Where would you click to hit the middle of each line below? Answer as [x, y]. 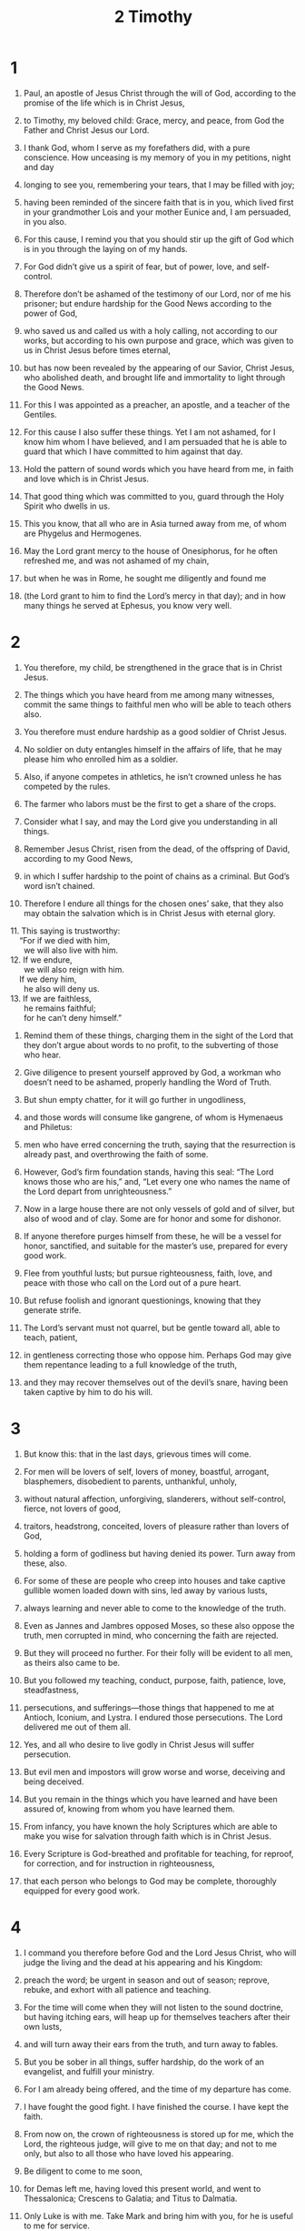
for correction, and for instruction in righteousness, [119, 1863]
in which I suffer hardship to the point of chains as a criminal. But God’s [156, 876]
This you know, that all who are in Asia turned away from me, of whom [155, 523]
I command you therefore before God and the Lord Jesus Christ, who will [160, 1953]
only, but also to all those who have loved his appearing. [128, 2153]
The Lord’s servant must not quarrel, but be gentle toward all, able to [152, 1327]
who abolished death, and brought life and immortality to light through [154, 377]
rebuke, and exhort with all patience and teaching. [117, 1989]
